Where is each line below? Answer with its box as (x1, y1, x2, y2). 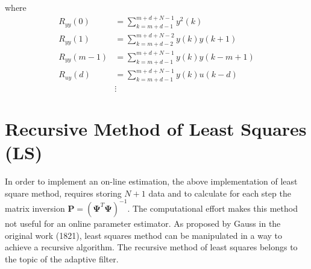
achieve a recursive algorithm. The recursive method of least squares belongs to (5, 241, 298, 253)
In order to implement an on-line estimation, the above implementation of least (5, 175, 298, 188)
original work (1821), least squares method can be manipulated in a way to (5, 229, 283, 241)
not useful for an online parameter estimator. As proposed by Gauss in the (5, 217, 281, 229)
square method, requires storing (5, 186, 122, 199)
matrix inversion (5, 201, 65, 214)
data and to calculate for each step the (148, 186, 291, 199)
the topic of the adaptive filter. (5, 252, 119, 265)
